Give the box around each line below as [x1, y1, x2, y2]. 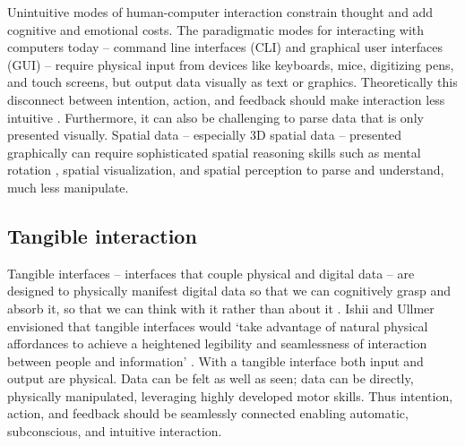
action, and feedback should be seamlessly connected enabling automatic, [7, 404, 409, 423]
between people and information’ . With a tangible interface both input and [7, 351, 424, 370]
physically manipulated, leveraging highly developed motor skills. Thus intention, [7, 386, 453, 405]
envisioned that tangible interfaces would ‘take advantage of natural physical [7, 316, 428, 335]
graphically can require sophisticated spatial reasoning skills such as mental [7, 142, 421, 161]
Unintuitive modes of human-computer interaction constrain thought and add [7, 3, 434, 21]
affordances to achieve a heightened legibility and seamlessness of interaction [7, 334, 427, 353]
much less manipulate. [7, 177, 129, 196]
